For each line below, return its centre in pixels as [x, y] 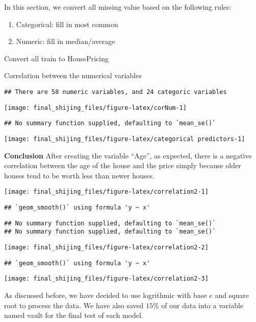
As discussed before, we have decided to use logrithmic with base [106, 295]
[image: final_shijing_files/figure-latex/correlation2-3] [106, 279]
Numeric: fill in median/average [66, 41]
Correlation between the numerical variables [73, 75]
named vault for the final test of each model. [74, 315]
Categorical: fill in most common [67, 24]
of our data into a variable [202, 305]
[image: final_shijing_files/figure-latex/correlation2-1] [106, 192]
